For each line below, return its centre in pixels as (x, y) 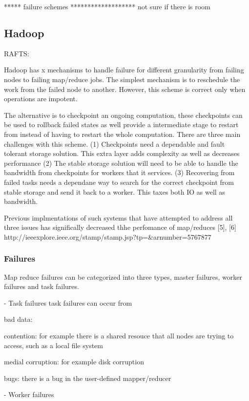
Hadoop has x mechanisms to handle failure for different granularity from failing (124, 70)
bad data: (18, 319)
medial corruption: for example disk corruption (74, 362)
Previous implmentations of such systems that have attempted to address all (118, 217)
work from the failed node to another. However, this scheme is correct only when (125, 89)
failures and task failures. (41, 286)
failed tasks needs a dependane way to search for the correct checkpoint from (119, 182)
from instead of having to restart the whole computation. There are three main (122, 134)
